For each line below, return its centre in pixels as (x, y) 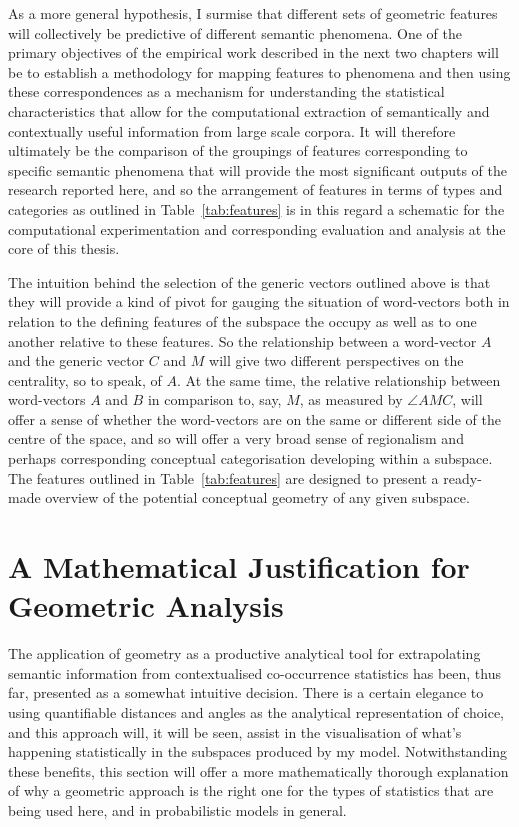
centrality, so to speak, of (85, 379)
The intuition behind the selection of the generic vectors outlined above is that (249, 281)
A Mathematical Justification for (239, 566)
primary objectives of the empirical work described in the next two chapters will (253, 52)
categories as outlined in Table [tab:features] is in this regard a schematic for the (256, 208)
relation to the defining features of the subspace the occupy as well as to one (242, 320)
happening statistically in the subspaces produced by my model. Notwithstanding (258, 751)
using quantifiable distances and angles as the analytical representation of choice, (256, 711)
